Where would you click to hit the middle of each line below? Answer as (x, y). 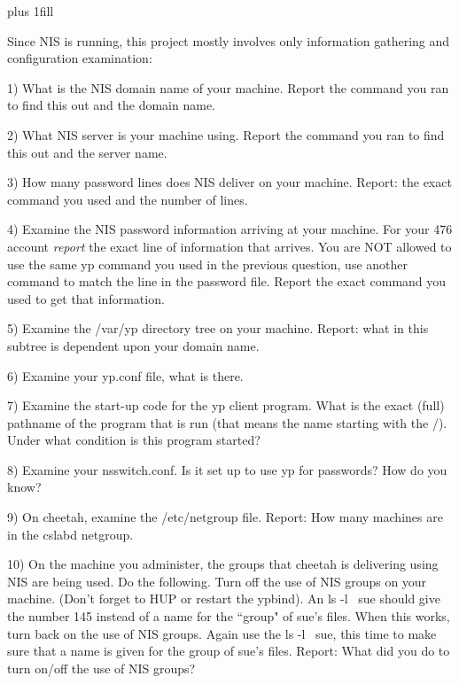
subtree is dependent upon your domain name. (133, 345)
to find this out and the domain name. (111, 105)
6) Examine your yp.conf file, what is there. (125, 375)
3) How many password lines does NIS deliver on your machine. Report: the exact (229, 182)
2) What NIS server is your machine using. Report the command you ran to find (226, 134)
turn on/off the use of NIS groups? (101, 668)
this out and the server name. (87, 152)
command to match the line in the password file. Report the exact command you (227, 281)
